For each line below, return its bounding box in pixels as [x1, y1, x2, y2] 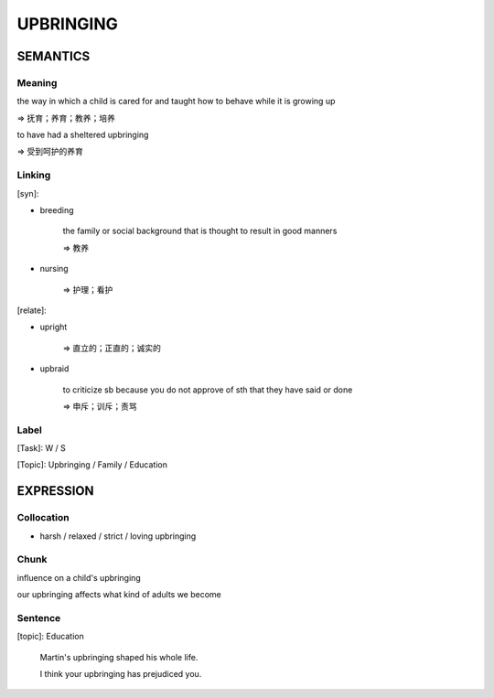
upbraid [39, 363, 70, 374]
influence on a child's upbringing [16, 572, 141, 583]
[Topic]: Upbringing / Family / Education [16, 459, 168, 470]
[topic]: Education [16, 631, 84, 642]
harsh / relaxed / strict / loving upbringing [39, 531, 197, 542]
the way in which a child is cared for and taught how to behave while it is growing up [16, 96, 336, 107]
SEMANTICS [16, 48, 91, 64]
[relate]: [16, 305, 48, 316]
